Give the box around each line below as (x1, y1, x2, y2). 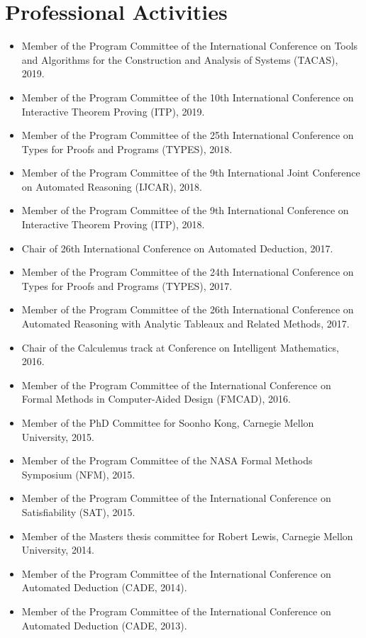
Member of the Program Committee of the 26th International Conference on (21, 302, 354, 317)
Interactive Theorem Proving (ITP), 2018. (21, 217, 205, 232)
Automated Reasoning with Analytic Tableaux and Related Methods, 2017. (21, 316, 350, 331)
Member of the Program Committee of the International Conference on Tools (21, 38, 358, 53)
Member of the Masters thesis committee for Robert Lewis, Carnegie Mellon (21, 528, 353, 543)
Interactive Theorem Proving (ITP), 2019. (21, 103, 205, 118)
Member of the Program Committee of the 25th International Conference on (21, 128, 354, 142)
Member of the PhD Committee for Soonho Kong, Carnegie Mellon (21, 415, 314, 430)
